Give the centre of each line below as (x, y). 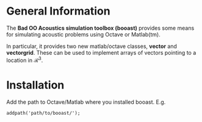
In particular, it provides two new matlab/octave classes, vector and (92, 46)
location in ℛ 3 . (25, 59)
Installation (35, 85)
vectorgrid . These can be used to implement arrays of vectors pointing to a (101, 52)
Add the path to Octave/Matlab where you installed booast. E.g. (86, 102)
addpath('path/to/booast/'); (43, 113)
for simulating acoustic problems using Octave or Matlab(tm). (83, 34)
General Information (59, 11)
